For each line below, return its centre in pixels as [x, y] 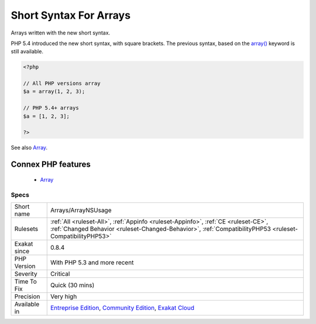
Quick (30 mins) [72, 285]
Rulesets [26, 229]
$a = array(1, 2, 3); [54, 92]
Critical [60, 274]
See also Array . [29, 148]
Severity [26, 274]
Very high [63, 297]
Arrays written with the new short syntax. [61, 33]
